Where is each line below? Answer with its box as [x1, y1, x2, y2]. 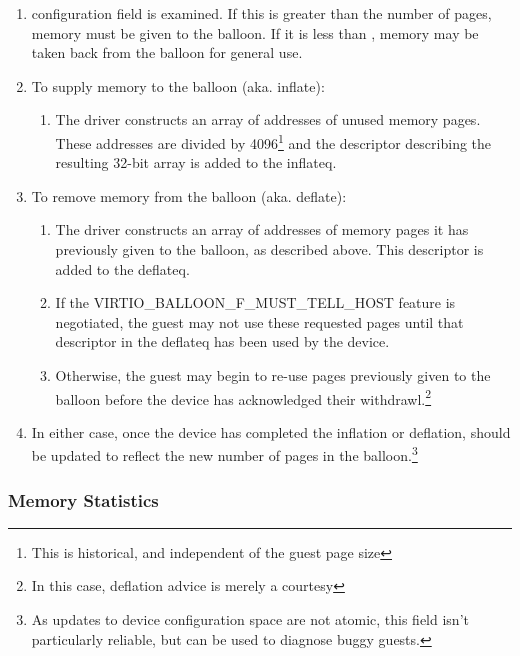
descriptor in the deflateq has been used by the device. [55, 331, 390, 352]
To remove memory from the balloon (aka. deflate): [31, 185, 347, 206]
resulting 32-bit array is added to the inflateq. [55, 152, 337, 173]
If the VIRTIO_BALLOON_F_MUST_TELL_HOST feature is [55, 292, 456, 313]
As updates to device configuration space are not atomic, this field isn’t [31, 609, 469, 630]
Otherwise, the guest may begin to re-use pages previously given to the [55, 364, 491, 385]
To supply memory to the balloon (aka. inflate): [31, 75, 325, 96]
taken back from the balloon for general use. [31, 42, 303, 63]
